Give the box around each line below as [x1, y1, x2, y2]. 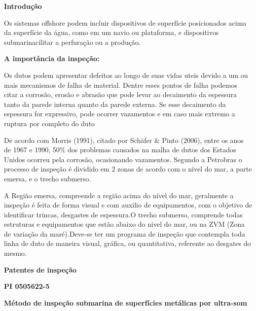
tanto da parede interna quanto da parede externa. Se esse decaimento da [4, 99, 226, 109]
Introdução [4, 1, 42, 11]
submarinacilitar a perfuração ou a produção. [4, 36, 141, 47]
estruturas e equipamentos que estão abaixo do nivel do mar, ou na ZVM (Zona [4, 219, 245, 229]
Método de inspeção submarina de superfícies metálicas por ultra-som [4, 297, 247, 308]
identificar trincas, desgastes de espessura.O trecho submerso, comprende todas [4, 209, 243, 219]
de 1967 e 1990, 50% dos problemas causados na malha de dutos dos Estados [4, 144, 236, 155]
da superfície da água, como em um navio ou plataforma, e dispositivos [4, 27, 219, 37]
